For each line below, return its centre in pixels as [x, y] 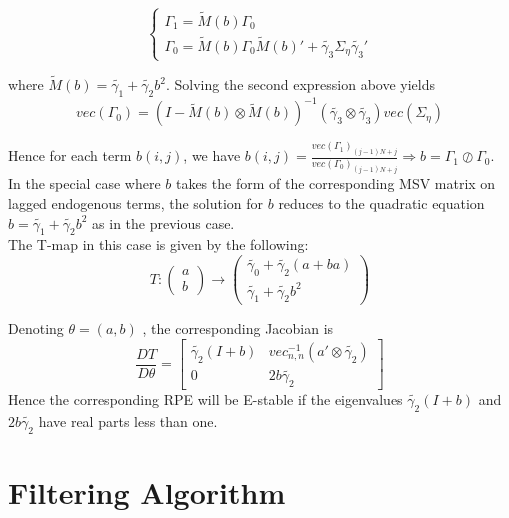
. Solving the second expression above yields [300, 84]
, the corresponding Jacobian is [238, 328]
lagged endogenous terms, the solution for [136, 202]
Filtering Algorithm [147, 491]
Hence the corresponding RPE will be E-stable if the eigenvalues [205, 399]
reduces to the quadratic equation [381, 202]
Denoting [36, 328]
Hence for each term [70, 155]
